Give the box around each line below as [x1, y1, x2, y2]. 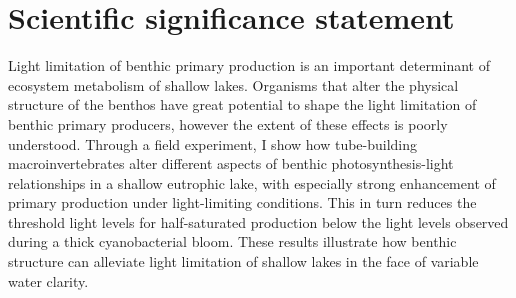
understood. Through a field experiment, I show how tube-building [8, 133, 418, 154]
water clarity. [8, 270, 89, 291]
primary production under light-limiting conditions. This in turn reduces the [8, 192, 477, 213]
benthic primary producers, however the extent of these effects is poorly [8, 113, 448, 134]
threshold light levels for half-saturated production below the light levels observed [8, 211, 509, 232]
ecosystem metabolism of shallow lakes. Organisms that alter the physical [8, 74, 459, 95]
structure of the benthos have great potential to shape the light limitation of [8, 94, 477, 115]
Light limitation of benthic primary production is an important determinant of [8, 55, 490, 76]
